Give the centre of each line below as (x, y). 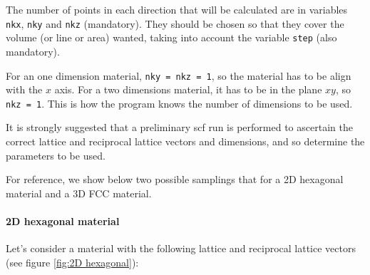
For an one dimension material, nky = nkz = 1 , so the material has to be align (179, 75)
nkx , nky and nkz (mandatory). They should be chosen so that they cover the (175, 23)
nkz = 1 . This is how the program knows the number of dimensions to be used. (179, 103)
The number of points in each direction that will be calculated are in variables (177, 9)
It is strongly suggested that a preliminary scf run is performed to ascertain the (179, 127)
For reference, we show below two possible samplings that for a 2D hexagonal (175, 179)
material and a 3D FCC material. (79, 193)
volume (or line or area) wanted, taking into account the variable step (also (171, 37)
